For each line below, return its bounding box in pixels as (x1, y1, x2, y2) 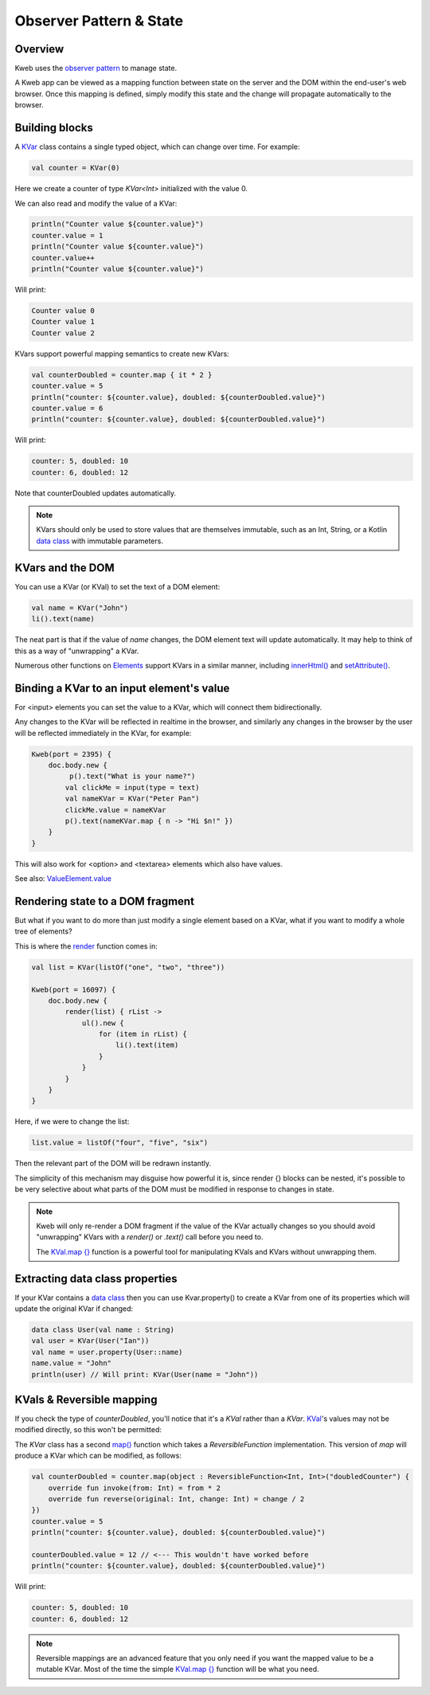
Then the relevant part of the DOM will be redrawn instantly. (14, 1159, 211, 1168)
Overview (14, 42, 64, 56)
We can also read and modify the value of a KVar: (14, 198, 178, 208)
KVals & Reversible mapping (14, 1392, 158, 1406)
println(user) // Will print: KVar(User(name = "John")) (31, 1370, 259, 1379)
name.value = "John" (31, 1359, 111, 1368)
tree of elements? (14, 926, 72, 936)
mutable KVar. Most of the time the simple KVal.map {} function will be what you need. (36, 1665, 319, 1674)
